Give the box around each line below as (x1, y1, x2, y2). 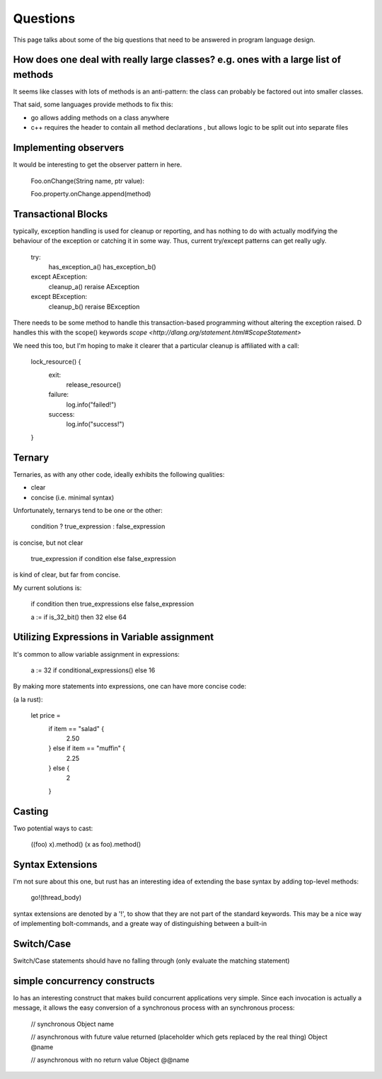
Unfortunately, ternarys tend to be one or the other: (13, 506, 163, 514)
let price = (30, 711, 61, 720)
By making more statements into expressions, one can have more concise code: (13, 682, 247, 691)
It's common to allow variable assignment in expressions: (13, 650, 180, 658)
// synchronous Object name (30, 1019, 115, 1028)
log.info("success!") (66, 420, 125, 429)
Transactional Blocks (13, 208, 108, 220)
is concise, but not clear (13, 538, 83, 547)
